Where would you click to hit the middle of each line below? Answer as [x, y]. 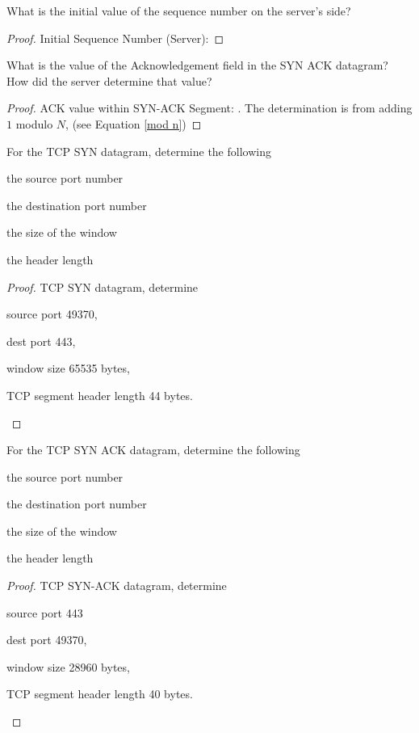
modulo [34, 123]
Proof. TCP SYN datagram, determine [103, 286]
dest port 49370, [47, 640]
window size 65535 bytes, [68, 368]
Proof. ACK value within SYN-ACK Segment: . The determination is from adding [209, 108]
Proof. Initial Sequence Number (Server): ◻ [115, 38]
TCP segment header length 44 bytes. [100, 395]
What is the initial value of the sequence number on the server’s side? [179, 11]
